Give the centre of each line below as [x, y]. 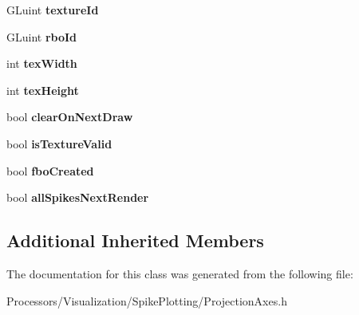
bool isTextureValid [59, 143]
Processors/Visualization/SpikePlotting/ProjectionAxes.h [147, 300]
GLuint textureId [53, 10]
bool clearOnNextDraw [70, 117]
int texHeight [43, 90]
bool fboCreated [50, 170]
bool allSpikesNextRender [78, 197]
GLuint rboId [42, 36]
